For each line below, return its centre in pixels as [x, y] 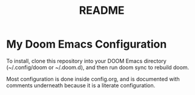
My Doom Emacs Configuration [87, 44]
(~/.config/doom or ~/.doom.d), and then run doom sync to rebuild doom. [98, 67]
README [102, 11]
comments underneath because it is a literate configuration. [81, 85]
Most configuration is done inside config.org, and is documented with [93, 79]
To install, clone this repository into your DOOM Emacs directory [86, 61]
